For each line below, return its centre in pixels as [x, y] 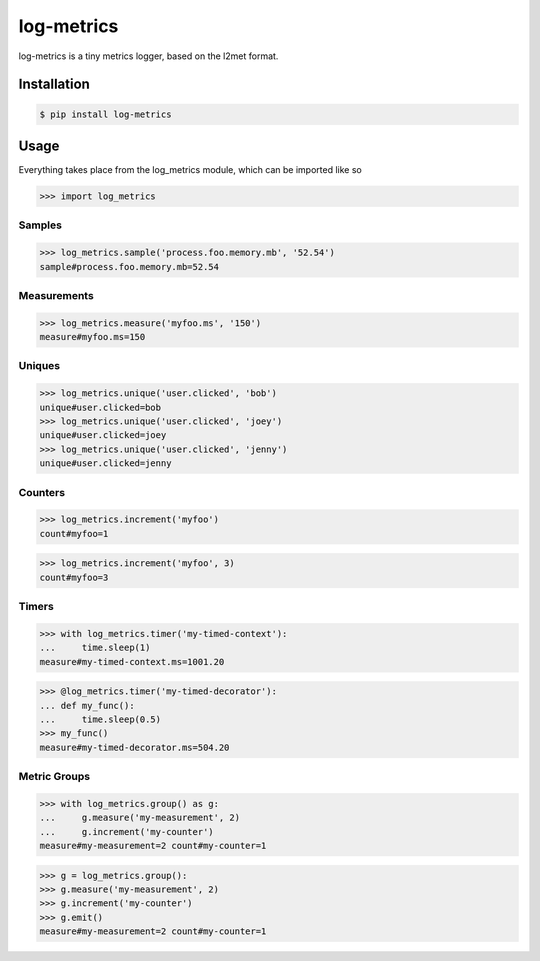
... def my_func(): [87, 705]
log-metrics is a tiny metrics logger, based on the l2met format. [148, 56]
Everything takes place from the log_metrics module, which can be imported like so [190, 170]
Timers [36, 607]
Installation [54, 84]
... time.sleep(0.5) [100, 719]
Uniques [39, 366]
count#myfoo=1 [74, 533]
